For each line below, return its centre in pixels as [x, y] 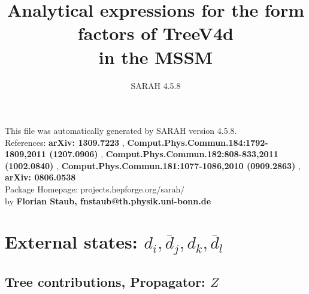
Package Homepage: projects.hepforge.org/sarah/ [95, 189]
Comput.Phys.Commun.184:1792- [198, 142]
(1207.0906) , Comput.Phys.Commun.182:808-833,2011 [164, 154]
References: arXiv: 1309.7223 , [65, 142]
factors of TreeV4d [156, 33]
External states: [71, 242]
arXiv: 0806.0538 [40, 177]
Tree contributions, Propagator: [105, 281]
